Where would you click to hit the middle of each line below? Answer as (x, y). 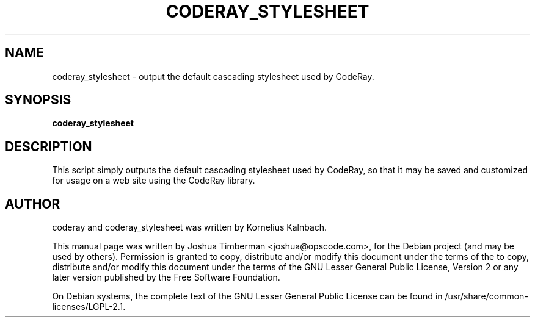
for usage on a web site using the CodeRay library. (154, 181)
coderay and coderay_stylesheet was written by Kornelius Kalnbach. (190, 227)
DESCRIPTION (49, 146)
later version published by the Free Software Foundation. (166, 277)
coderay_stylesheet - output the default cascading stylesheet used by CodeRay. (213, 76)
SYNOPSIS (38, 100)
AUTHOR (33, 204)
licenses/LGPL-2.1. (89, 307)
